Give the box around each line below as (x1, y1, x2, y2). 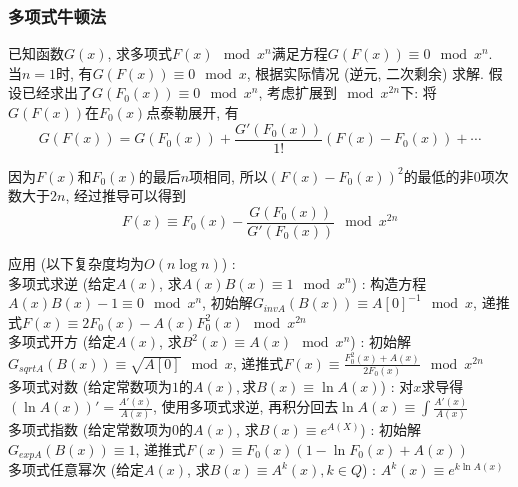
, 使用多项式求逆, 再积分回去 (153, 396, 339, 417)
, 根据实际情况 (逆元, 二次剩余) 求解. (246, 62, 484, 83)
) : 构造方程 (351, 272, 427, 293)
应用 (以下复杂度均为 (8, 252, 145, 273)
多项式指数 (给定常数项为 (8, 419, 173, 440)
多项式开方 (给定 (8, 331, 117, 352)
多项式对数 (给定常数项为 (8, 376, 173, 397)
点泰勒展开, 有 (146, 102, 239, 122)
